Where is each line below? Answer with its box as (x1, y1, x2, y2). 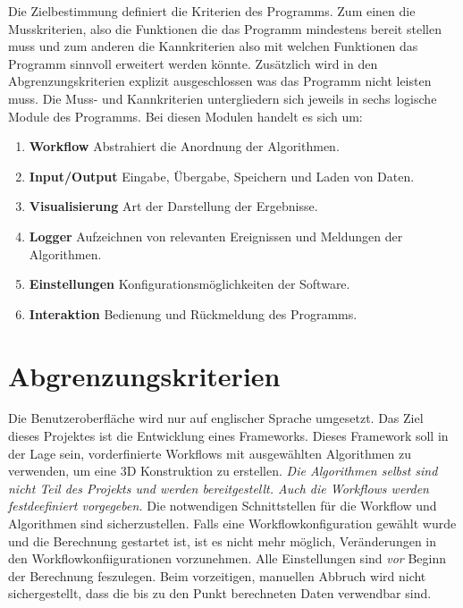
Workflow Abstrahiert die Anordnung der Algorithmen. (29, 137, 340, 156)
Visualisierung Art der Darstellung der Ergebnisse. (29, 197, 318, 215)
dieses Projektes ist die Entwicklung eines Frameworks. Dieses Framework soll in (8, 426, 449, 445)
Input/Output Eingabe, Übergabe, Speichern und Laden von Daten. (29, 166, 415, 185)
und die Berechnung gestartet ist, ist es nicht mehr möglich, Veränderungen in (8, 531, 437, 550)
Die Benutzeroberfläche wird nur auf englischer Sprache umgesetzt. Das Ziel (8, 409, 424, 427)
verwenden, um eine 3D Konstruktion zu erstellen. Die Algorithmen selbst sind (8, 461, 438, 480)
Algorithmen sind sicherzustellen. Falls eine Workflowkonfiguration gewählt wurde (8, 514, 457, 532)
